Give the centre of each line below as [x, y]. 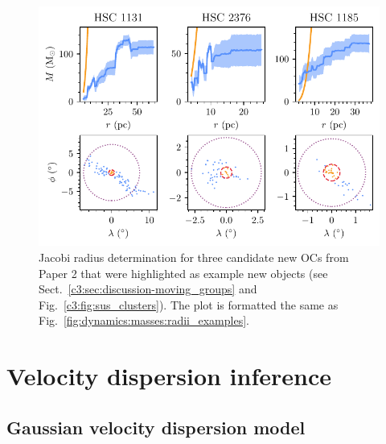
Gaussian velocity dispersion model [156, 427]
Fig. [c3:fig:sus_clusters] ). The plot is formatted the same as [189, 304]
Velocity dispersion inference [169, 376]
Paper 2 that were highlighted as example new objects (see [183, 273]
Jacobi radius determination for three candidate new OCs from [194, 257]
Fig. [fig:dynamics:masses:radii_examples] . [144, 320]
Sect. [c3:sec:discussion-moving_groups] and [148, 289]
